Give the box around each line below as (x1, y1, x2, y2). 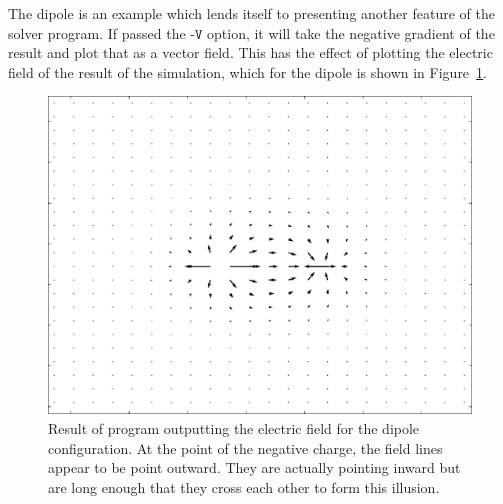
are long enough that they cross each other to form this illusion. (48, 476, 440, 497)
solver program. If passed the (8, 22, 186, 43)
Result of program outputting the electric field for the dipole (48, 417, 420, 438)
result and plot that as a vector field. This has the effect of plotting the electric (8, 42, 493, 63)
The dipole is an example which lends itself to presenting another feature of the (8, 3, 495, 23)
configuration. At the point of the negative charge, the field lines (48, 437, 443, 458)
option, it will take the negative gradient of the (207, 22, 495, 43)
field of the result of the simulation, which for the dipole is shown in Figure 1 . (8, 61, 487, 82)
